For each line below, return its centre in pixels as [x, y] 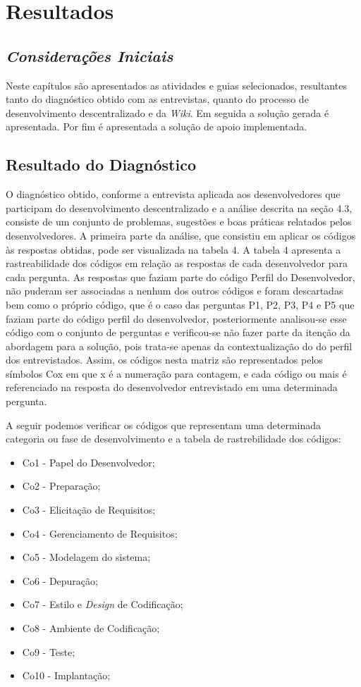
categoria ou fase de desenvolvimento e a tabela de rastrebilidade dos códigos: [173, 439]
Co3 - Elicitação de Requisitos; [89, 510]
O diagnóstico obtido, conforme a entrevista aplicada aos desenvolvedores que [173, 194]
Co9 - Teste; [49, 651]
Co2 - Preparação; [61, 486]
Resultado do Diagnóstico [101, 165]
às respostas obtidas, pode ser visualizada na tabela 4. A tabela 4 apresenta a [173, 249]
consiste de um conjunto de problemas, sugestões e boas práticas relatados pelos [179, 222]
